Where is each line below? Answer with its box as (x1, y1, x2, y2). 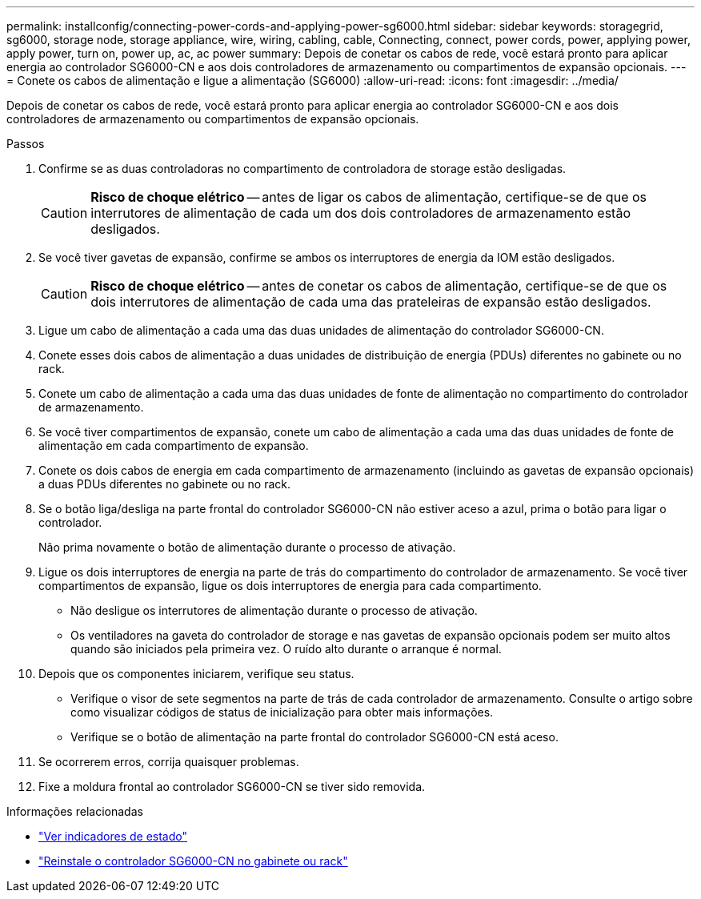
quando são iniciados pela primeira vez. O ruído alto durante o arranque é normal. (70, 642, 502, 656)
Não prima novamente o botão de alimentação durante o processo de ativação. (38, 540, 456, 554)
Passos (6, 137, 45, 151)
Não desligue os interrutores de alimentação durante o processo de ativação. (70, 604, 478, 617)
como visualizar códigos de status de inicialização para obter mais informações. (70, 705, 494, 719)
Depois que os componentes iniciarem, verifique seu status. (38, 667, 355, 680)
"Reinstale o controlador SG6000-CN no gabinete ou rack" (38, 854, 348, 868)
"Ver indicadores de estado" (38, 829, 187, 843)
